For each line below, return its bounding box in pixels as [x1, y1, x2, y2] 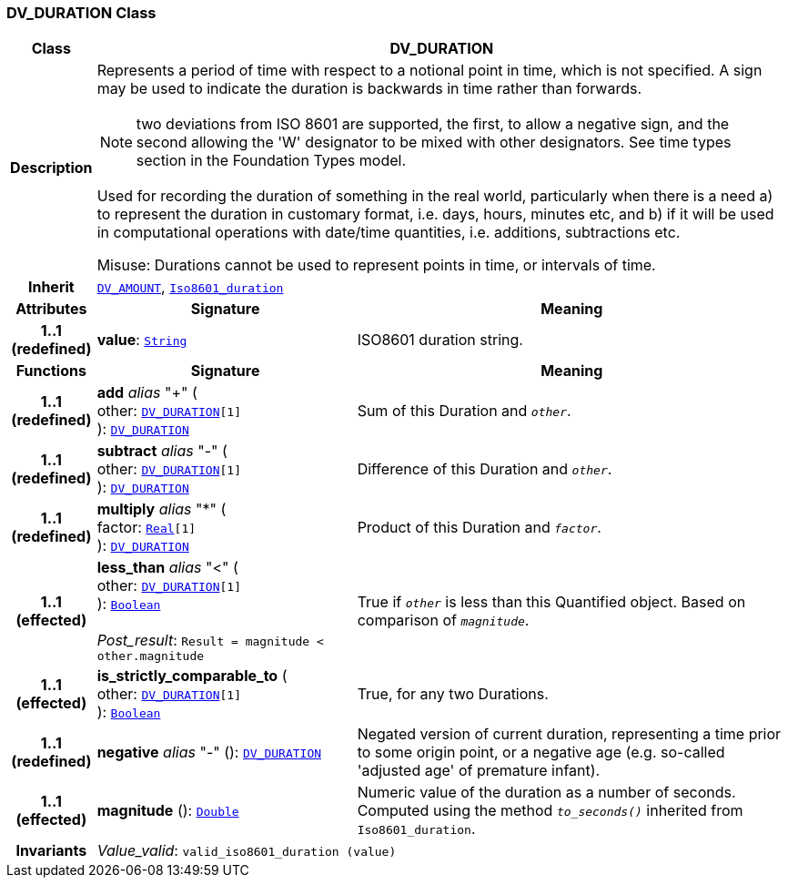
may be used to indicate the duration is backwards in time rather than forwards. [96, 79, 642, 98]
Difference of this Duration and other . [357, 460, 612, 479]
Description [10, 158, 93, 178]
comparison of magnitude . [357, 610, 530, 629]
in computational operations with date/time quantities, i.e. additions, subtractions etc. [96, 223, 681, 242]
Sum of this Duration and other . [357, 402, 571, 421]
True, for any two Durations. [357, 685, 549, 704]
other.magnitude [96, 649, 205, 664]
